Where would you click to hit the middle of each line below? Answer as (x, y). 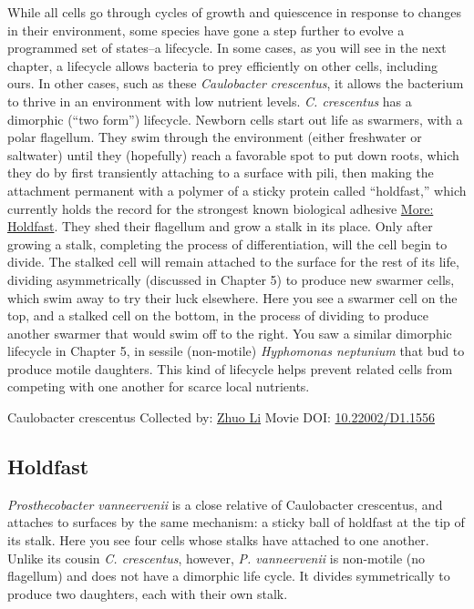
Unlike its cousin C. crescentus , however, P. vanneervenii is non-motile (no (216, 558)
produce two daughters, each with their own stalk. (148, 593)
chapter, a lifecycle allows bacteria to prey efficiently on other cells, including (223, 65)
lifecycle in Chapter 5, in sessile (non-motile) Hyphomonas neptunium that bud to (236, 351)
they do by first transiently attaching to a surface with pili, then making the (221, 173)
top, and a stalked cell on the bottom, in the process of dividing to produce (218, 315)
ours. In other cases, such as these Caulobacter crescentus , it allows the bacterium (236, 83)
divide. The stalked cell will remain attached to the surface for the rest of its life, (233, 262)
